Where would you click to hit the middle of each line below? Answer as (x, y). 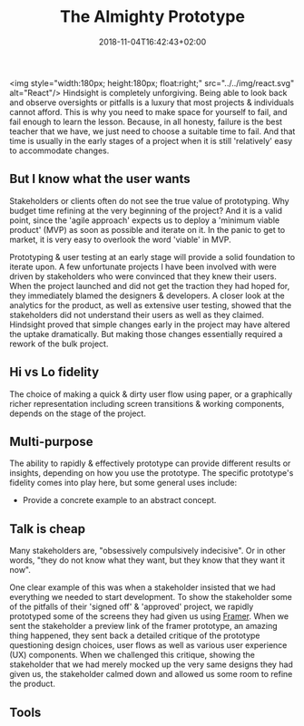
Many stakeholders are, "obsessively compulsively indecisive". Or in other (147, 551)
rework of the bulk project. (59, 344)
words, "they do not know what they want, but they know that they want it (147, 560)
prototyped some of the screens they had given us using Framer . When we (149, 616)
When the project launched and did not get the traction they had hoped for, (150, 286)
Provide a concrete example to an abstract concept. (119, 500)
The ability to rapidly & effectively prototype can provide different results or (150, 463)
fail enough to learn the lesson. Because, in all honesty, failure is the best (146, 121)
